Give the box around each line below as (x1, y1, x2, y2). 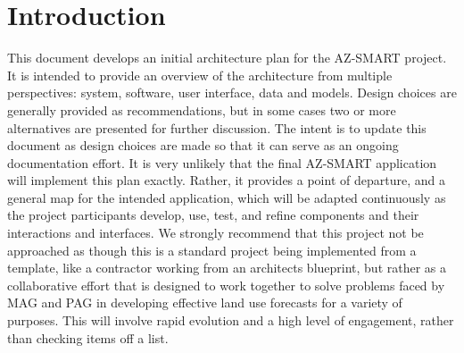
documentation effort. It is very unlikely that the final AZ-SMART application (7, 153, 437, 172)
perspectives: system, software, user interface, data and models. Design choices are (7, 83, 457, 102)
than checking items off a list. (7, 328, 169, 347)
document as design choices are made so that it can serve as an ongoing (7, 136, 399, 155)
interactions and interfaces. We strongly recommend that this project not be (7, 223, 424, 242)
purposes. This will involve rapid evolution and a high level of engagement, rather (7, 311, 454, 330)
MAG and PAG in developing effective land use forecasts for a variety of (7, 293, 402, 312)
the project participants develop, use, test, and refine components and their (7, 206, 419, 224)
